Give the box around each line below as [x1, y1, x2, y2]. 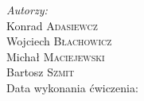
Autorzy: [6, 2, 48, 17]
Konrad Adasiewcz [6, 17, 98, 33]
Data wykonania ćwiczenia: [6, 79, 138, 95]
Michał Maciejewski [6, 48, 105, 64]
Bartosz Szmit [6, 64, 75, 80]
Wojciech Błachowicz [6, 33, 112, 49]
